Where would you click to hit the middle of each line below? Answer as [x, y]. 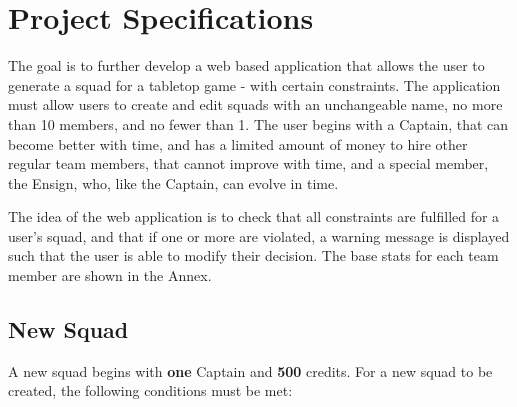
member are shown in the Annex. [110, 275]
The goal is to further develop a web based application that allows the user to [246, 65]
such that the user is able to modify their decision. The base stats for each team [253, 255]
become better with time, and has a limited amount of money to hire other [238, 143]
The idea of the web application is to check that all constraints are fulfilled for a [254, 216]
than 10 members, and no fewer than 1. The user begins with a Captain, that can [258, 123]
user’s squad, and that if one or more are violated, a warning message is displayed [259, 235]
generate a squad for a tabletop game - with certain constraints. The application [254, 84]
